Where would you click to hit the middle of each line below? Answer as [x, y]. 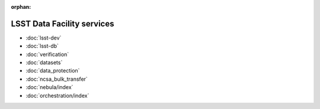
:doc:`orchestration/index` [57, 95]
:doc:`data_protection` [53, 71]
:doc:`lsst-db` [42, 46]
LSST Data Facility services [63, 24]
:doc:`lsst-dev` [44, 38]
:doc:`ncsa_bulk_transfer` [57, 79]
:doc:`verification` [47, 54]
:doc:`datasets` [44, 62]
